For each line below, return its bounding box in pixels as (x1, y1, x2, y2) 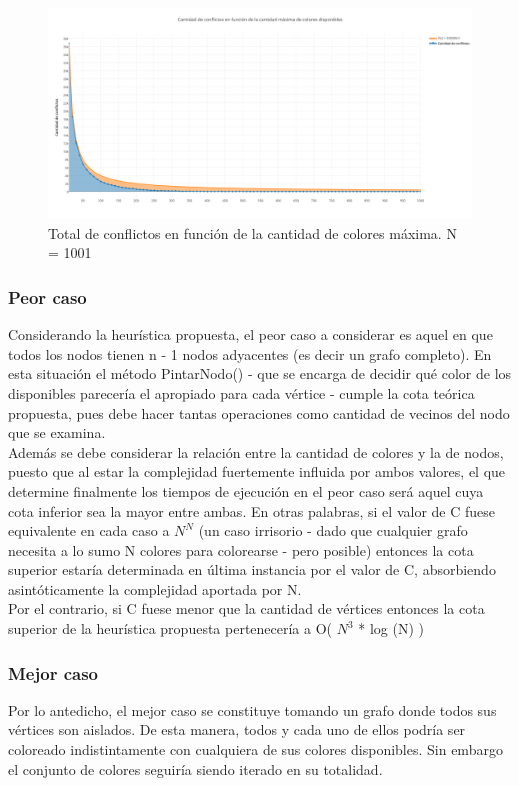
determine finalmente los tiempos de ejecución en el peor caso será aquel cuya (8, 480, 484, 501)
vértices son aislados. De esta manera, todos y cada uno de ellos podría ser (8, 719, 466, 740)
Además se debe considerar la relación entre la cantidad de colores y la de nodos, (8, 441, 504, 462)
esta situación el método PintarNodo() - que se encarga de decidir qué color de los (8, 363, 512, 384)
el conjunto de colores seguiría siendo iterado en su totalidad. (8, 758, 383, 779)
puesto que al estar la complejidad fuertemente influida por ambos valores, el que (8, 461, 506, 482)
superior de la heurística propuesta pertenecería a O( (8, 618, 333, 639)
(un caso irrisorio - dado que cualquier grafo (198, 520, 468, 541)
